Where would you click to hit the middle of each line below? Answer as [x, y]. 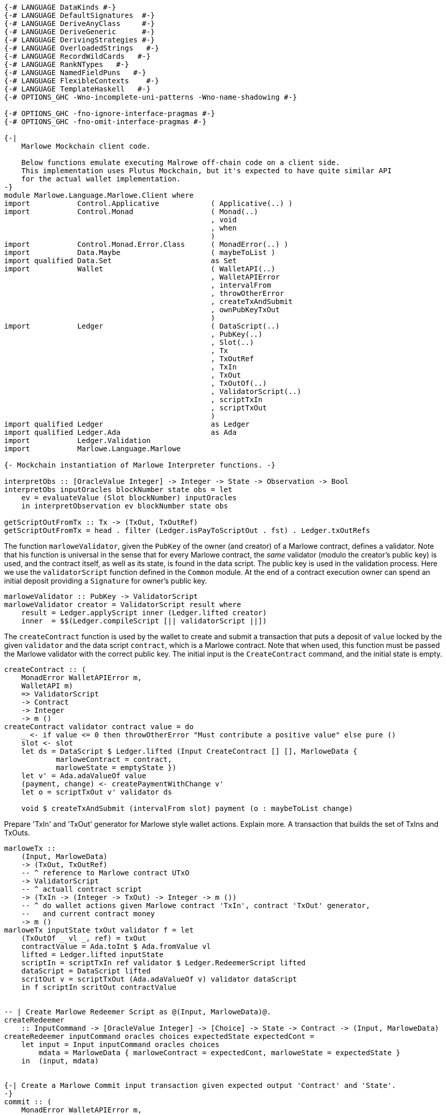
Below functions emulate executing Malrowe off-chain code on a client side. [181, 162]
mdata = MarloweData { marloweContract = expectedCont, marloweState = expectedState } [219, 1053]
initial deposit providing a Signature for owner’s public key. [106, 581]
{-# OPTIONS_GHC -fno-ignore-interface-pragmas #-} [110, 113]
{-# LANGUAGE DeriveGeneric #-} [80, 32]
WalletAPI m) [47, 686]
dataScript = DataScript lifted [86, 971]
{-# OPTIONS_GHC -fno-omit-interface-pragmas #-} [105, 122]
